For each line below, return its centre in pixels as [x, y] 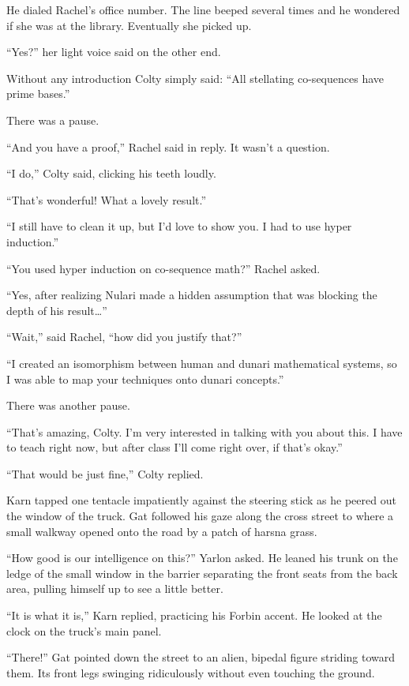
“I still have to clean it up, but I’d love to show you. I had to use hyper [179, 226]
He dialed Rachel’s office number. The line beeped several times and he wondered [203, 9]
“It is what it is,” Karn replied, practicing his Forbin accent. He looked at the [194, 615]
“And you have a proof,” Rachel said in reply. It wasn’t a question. [168, 146]
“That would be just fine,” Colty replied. [105, 473]
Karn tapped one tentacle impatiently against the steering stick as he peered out [201, 500]
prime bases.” [38, 94]
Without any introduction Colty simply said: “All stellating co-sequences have [195, 78]
